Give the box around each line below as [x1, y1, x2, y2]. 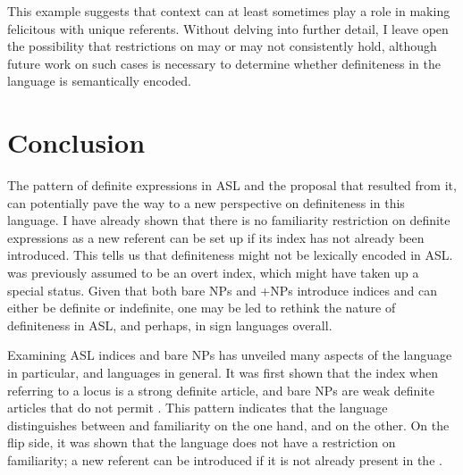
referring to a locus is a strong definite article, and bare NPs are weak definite [7, 380, 434, 399]
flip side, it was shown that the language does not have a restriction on [7, 433, 396, 452]
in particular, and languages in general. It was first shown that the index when [7, 363, 438, 382]
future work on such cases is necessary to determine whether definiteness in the [7, 54, 441, 72]
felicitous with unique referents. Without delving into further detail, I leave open [7, 19, 449, 37]
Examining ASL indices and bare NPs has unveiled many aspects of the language [7, 346, 452, 364]
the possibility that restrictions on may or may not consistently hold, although [7, 37, 437, 55]
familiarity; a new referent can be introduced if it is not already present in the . [7, 451, 442, 469]
